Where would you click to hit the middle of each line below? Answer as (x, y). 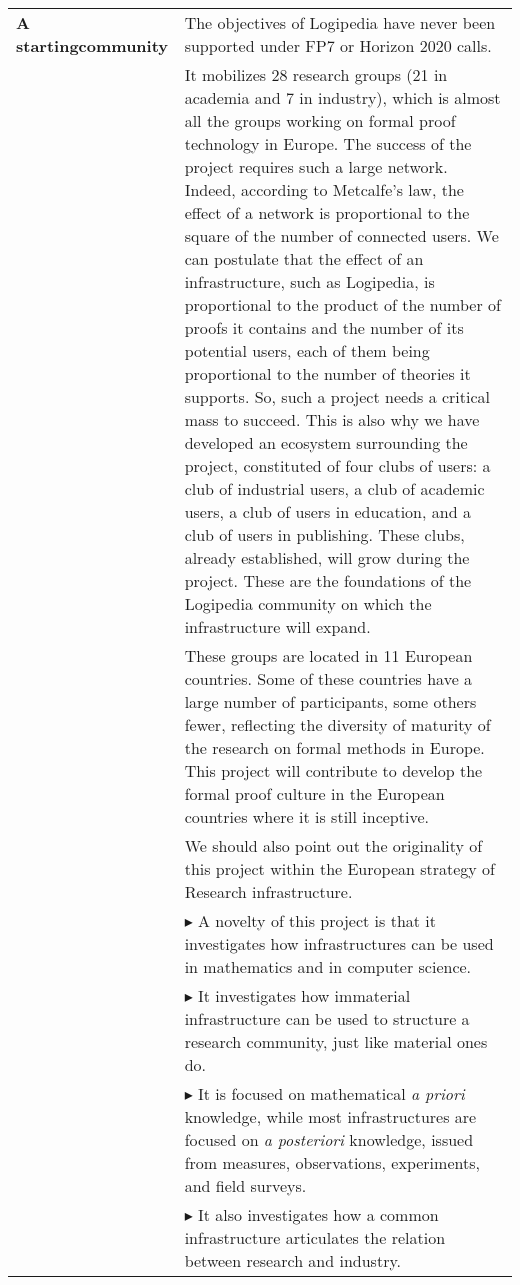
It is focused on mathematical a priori (331, 1093)
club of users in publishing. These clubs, (324, 534)
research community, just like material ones (336, 1041)
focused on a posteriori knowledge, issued (329, 1139)
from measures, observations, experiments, (332, 1162)
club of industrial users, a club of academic (334, 488)
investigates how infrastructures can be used (339, 943)
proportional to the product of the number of (342, 304)
